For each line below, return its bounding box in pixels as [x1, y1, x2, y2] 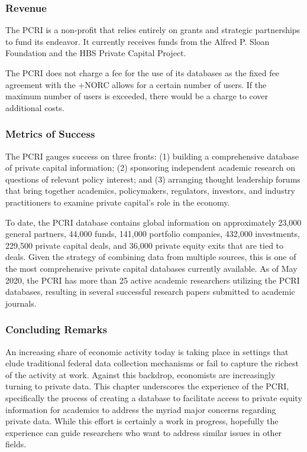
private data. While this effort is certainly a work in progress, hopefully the [5, 415, 279, 427]
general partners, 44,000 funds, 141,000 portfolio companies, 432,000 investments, [5, 227, 300, 240]
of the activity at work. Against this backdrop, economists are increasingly [5, 368, 276, 381]
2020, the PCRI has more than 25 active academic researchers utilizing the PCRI [5, 274, 300, 286]
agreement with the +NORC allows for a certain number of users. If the [5, 78, 267, 90]
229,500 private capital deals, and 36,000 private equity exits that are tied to [5, 239, 284, 251]
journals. [5, 297, 37, 309]
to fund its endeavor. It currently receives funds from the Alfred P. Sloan [5, 35, 270, 47]
